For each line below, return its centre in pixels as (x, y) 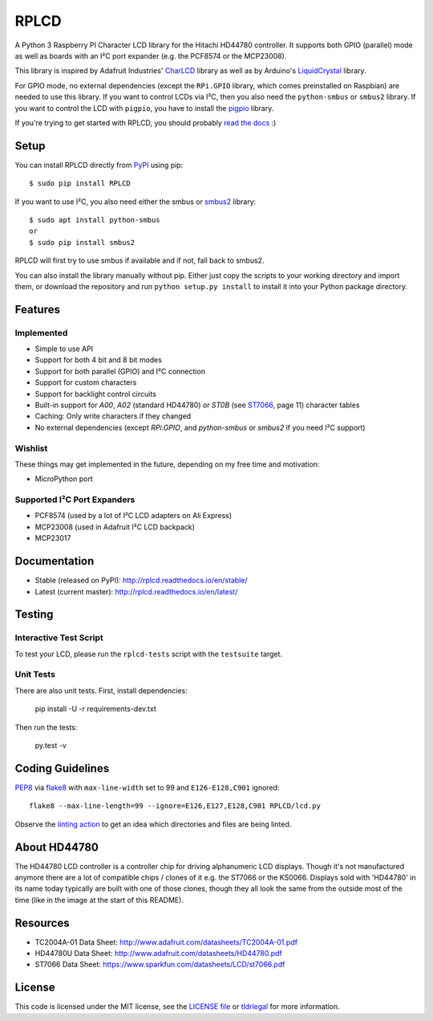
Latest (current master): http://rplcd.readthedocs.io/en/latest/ (136, 591)
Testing (34, 615)
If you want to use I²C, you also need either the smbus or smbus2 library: (136, 202)
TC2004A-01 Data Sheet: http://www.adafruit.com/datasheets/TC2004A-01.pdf (166, 942)
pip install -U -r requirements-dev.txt (95, 709)
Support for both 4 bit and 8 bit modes (98, 360)
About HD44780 (57, 847)
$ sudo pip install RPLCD (80, 184)
